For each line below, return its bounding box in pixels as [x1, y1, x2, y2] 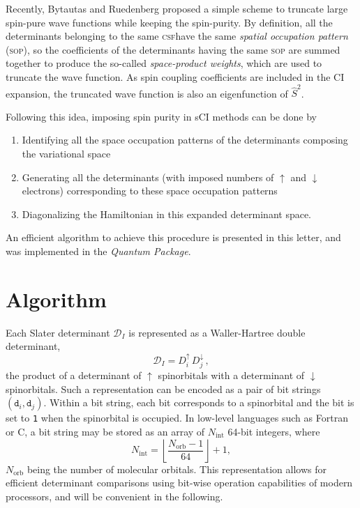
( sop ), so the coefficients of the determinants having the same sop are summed [6, 42, 340, 56]
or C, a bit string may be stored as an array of [6, 424, 205, 439]
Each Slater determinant [6, 325, 110, 339]
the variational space [22, 146, 111, 161]
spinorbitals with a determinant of [158, 368, 305, 383]
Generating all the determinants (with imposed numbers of [22, 169, 274, 184]
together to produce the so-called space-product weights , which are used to [6, 56, 322, 70]
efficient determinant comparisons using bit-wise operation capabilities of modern [6, 475, 353, 490]
